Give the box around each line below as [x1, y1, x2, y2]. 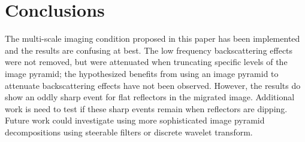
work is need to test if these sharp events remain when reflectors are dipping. [5, 102, 288, 115]
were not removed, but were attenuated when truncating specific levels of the [5, 55, 288, 68]
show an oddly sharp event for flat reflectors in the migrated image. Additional [5, 91, 295, 103]
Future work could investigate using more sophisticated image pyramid [5, 114, 265, 126]
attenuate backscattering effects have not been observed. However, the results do [5, 79, 301, 91]
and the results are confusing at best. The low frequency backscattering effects [5, 44, 293, 56]
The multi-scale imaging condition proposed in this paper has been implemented [5, 32, 300, 45]
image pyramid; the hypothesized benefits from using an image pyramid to [5, 67, 279, 79]
